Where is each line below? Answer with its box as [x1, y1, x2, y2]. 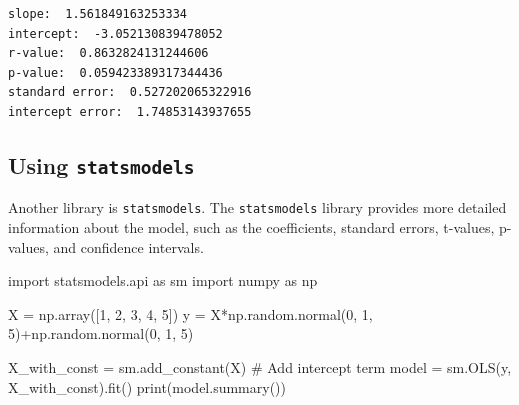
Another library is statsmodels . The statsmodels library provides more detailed [8, 197, 507, 218]
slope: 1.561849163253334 [8, 7, 187, 21]
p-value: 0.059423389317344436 [8, 65, 223, 80]
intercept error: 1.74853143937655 [8, 104, 252, 119]
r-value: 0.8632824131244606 [8, 46, 209, 61]
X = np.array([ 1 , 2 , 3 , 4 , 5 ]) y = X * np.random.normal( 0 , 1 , [8, 303, 373, 324]
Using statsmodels [8, 149, 195, 180]
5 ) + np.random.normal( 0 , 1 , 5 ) [8, 323, 194, 344]
